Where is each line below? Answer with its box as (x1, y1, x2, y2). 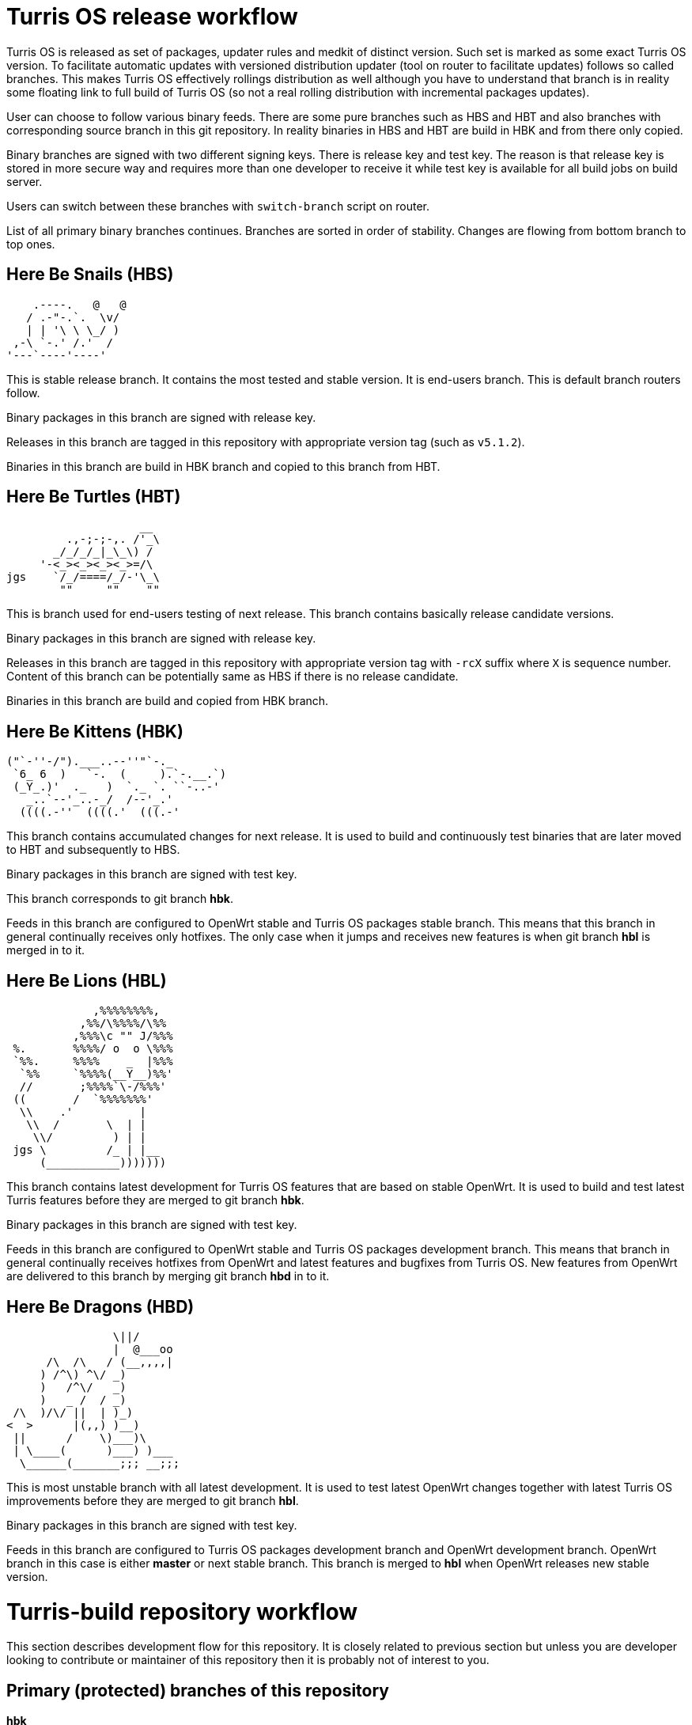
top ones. (6, 237, 55, 251)
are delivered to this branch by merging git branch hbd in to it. (6, 1269, 330, 1283)
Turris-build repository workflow (6, 1598, 358, 1625)
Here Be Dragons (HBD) (6, 1296, 195, 1317)
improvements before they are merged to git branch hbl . (6, 1493, 299, 1507)
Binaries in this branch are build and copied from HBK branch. (6, 694, 329, 708)
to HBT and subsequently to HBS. (6, 843, 180, 857)
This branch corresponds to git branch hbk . (6, 892, 234, 906)
